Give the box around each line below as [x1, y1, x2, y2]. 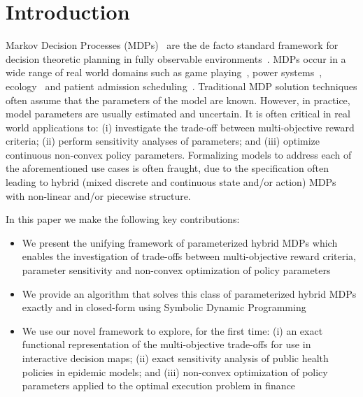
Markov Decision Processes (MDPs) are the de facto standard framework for [6, 38, 339, 52]
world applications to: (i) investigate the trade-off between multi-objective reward [6, 120, 355, 134]
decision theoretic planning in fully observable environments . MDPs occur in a [6, 51, 346, 66]
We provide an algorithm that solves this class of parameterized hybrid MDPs [22, 286, 357, 301]
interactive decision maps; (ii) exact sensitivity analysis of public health [22, 351, 329, 365]
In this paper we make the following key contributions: [6, 212, 240, 226]
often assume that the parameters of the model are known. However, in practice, [6, 92, 350, 107]
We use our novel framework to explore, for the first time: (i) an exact [22, 323, 323, 338]
